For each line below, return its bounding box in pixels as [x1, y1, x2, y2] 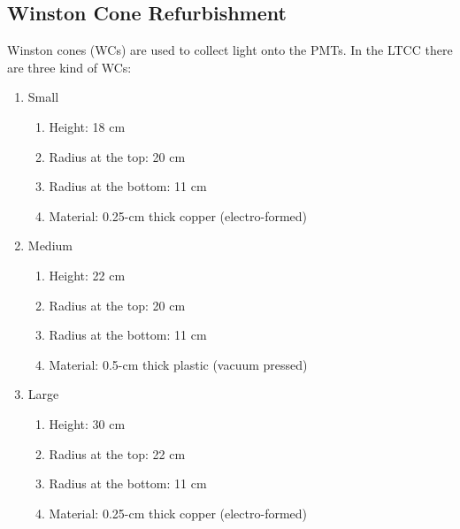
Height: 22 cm [49, 265, 126, 284]
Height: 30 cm [49, 414, 126, 433]
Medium [27, 236, 73, 255]
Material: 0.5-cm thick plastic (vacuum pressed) [49, 355, 308, 373]
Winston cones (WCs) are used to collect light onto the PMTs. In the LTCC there [7, 41, 453, 59]
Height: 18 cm [49, 117, 126, 135]
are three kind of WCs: [7, 57, 132, 76]
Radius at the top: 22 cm [49, 444, 186, 463]
